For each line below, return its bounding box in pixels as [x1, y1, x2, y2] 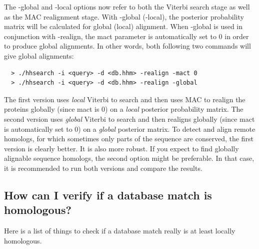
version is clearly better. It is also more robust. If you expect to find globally [4, 143, 239, 153]
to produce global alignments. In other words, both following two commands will [4, 41, 251, 51]
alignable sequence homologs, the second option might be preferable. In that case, [4, 153, 254, 163]
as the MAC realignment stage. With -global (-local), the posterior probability [4, 11, 244, 22]
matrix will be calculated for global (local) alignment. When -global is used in [4, 21, 243, 32]
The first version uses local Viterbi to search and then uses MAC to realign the [4, 94, 245, 104]
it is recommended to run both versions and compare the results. [4, 162, 202, 173]
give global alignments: [4, 50, 74, 61]
